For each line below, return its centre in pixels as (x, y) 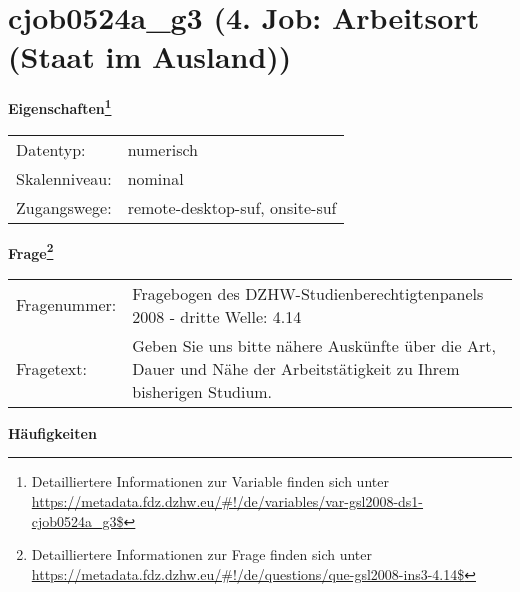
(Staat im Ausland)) (150, 56)
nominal (155, 178)
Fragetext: (51, 368)
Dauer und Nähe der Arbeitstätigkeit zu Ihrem (296, 368)
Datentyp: (51, 149)
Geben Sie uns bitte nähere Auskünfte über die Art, (314, 345)
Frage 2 (31, 251)
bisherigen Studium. (202, 391)
